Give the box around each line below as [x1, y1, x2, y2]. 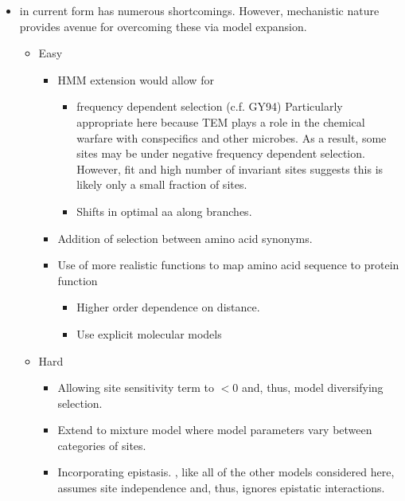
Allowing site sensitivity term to [57, 379, 215, 396]
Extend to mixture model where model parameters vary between [57, 421, 372, 438]
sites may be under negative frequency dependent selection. [76, 145, 365, 162]
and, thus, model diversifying [242, 379, 384, 396]
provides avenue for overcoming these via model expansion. [19, 18, 307, 34]
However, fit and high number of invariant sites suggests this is [76, 160, 384, 177]
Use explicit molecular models [76, 325, 222, 342]
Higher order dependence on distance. [76, 299, 260, 315]
